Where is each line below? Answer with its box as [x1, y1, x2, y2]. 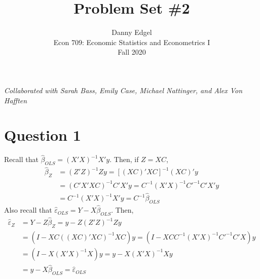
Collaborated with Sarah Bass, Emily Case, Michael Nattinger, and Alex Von [4, 85, 243, 95]
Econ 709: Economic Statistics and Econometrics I [53, 36, 210, 47]
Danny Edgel [112, 27, 152, 37]
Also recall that [4, 205, 52, 215]
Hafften [4, 95, 27, 105]
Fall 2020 [118, 47, 146, 57]
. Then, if [109, 154, 139, 165]
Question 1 [4, 125, 81, 145]
